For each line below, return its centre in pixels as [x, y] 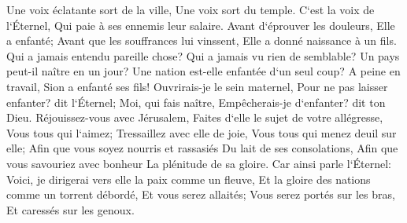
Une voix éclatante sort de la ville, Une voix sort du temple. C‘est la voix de [191, 9]
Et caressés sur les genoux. [70, 209]
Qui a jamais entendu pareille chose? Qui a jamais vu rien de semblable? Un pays [203, 55]
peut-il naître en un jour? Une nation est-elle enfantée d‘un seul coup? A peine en [203, 71]
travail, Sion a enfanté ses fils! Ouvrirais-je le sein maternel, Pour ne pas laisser [197, 86]
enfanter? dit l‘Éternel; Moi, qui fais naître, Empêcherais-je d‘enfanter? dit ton [196, 102]
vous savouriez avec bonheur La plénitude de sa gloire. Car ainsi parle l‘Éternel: [199, 163]
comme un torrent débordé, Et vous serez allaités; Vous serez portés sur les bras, [201, 194]
